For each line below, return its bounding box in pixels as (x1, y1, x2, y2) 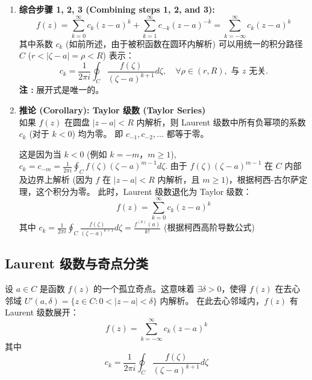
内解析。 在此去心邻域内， (160, 294, 264, 306)
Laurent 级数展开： (5, 306, 79, 318)
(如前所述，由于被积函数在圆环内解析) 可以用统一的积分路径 (66, 37, 303, 49)
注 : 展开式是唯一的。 (19, 83, 104, 96)
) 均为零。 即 (72, 127, 123, 140)
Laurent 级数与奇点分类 (5, 254, 148, 273)
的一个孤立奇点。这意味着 (93, 282, 195, 295)
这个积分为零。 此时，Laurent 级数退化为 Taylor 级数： (36, 185, 252, 197)
